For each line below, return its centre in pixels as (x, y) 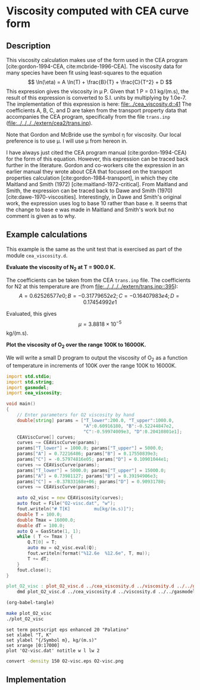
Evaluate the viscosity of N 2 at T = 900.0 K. (61, 268)
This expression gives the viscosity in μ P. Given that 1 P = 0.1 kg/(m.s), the (98, 91)
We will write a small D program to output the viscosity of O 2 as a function (97, 358)
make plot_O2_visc (29, 614)
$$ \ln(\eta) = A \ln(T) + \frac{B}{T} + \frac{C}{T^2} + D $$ (100, 82)
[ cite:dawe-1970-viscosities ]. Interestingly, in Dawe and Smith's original (94, 197)
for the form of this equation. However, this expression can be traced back (97, 159)
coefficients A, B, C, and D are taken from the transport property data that (97, 110)
